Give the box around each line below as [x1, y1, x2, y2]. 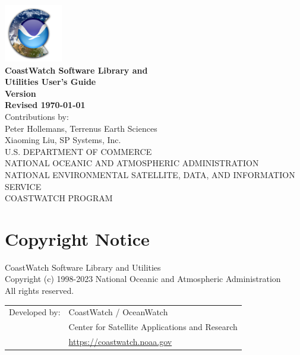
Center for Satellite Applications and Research [68, 321, 238, 333]
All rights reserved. [5, 284, 74, 297]
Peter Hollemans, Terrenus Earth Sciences [5, 122, 157, 134]
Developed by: [9, 306, 61, 318]
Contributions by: [5, 110, 69, 122]
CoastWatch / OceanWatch [68, 306, 168, 318]
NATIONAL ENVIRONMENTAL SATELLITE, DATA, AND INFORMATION [5, 168, 295, 180]
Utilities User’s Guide [5, 75, 96, 88]
